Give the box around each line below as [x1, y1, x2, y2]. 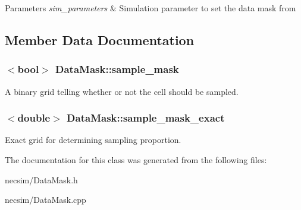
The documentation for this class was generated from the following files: [5, 154, 267, 166]
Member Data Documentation [5, 30, 195, 49]
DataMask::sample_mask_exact [67, 110, 225, 125]
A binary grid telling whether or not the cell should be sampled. [5, 85, 239, 97]
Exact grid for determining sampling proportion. [5, 133, 181, 146]
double [17, 110, 51, 125]
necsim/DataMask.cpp [5, 193, 86, 206]
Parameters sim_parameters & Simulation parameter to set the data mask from [5, 2, 296, 14]
